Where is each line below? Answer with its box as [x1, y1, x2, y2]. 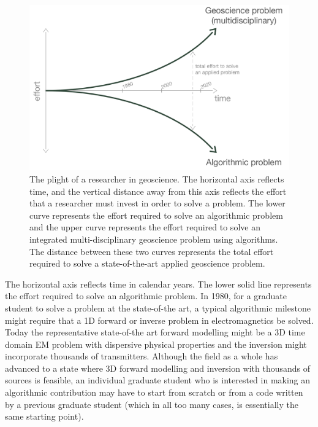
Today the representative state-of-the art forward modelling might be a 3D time [5, 326, 305, 339]
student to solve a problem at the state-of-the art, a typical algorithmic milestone [5, 301, 311, 314]
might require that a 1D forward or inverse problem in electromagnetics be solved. [5, 313, 314, 326]
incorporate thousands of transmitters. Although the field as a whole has [5, 350, 278, 362]
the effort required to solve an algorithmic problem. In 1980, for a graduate [5, 289, 287, 302]
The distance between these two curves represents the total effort [29, 245, 274, 257]
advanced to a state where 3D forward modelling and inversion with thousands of [5, 361, 311, 374]
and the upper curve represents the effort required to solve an [29, 221, 260, 233]
